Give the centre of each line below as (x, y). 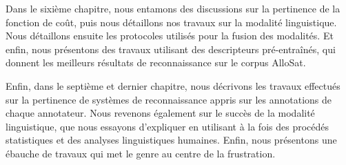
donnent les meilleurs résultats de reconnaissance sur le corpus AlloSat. (156, 62)
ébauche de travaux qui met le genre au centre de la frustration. (141, 153)
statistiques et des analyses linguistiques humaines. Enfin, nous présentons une (171, 140)
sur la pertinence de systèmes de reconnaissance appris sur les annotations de (169, 99)
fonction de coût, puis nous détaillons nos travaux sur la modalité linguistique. (171, 22)
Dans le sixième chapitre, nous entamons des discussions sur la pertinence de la (173, 8)
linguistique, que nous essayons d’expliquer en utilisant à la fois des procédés (167, 126)
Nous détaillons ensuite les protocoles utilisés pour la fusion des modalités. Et (170, 36)
